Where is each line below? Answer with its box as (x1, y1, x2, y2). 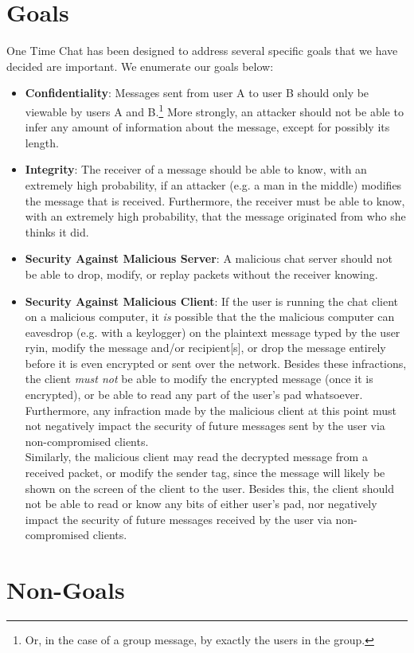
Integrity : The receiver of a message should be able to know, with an (25, 161, 367, 178)
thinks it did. (25, 223, 89, 240)
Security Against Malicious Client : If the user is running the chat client (25, 292, 398, 309)
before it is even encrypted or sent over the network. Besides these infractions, (25, 354, 407, 371)
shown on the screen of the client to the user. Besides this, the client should (25, 479, 394, 496)
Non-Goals (6, 573, 125, 606)
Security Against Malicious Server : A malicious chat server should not (25, 250, 393, 267)
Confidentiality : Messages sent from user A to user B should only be (25, 84, 369, 101)
